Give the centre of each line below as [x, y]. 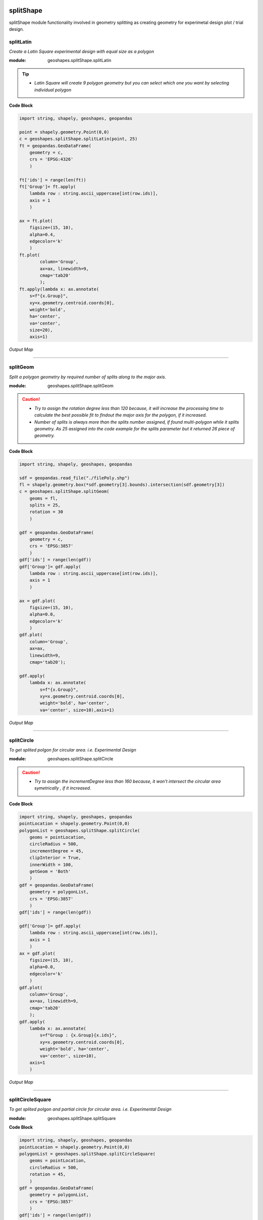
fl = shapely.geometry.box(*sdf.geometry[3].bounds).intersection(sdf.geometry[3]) [122, 485]
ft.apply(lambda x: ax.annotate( [59, 289]
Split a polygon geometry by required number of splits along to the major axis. [88, 377]
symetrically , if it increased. [63, 788]
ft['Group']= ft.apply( [48, 186]
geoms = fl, [44, 498]
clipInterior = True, [55, 858]
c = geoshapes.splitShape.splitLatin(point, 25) [78, 139]
